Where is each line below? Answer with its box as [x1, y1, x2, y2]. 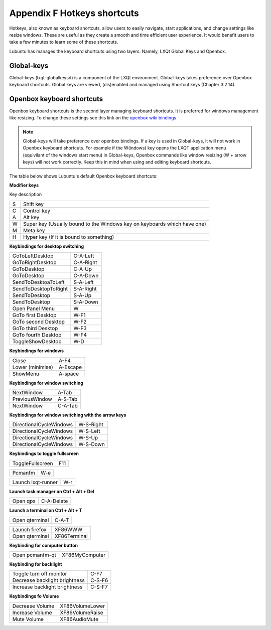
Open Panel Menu [12, 305, 55, 312]
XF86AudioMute [60, 615, 99, 622]
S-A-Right [73, 285, 97, 292]
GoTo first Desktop [12, 311, 57, 319]
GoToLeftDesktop [12, 252, 54, 259]
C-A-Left [73, 252, 94, 259]
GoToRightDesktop [12, 259, 57, 266]
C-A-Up [73, 266, 92, 273]
